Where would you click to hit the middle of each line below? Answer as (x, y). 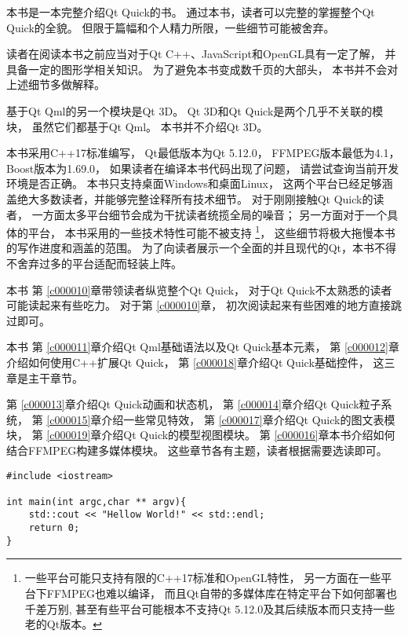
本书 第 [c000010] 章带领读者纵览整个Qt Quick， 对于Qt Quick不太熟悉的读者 (199, 289)
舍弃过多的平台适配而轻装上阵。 (99, 263)
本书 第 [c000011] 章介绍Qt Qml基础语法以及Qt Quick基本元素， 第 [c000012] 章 (203, 347)
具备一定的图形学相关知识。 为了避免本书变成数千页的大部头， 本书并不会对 (202, 69)
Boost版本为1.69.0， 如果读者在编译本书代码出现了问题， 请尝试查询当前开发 (203, 168)
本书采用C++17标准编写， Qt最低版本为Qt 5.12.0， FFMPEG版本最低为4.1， (203, 153)
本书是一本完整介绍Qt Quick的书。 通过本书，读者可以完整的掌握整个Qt (191, 12)
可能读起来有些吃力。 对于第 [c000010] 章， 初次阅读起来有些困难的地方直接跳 (204, 305)
